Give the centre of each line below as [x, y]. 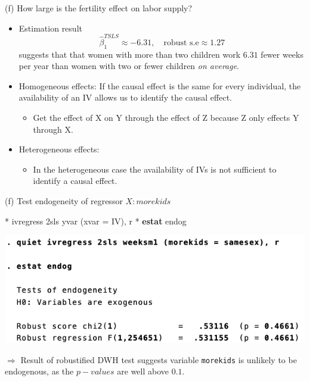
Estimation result [50, 28]
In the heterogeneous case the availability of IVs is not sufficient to [155, 169]
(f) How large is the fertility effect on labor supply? [99, 8]
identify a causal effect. [75, 181]
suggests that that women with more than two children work [130, 54]
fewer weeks [282, 54]
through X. [53, 129]
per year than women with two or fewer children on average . [129, 66]
